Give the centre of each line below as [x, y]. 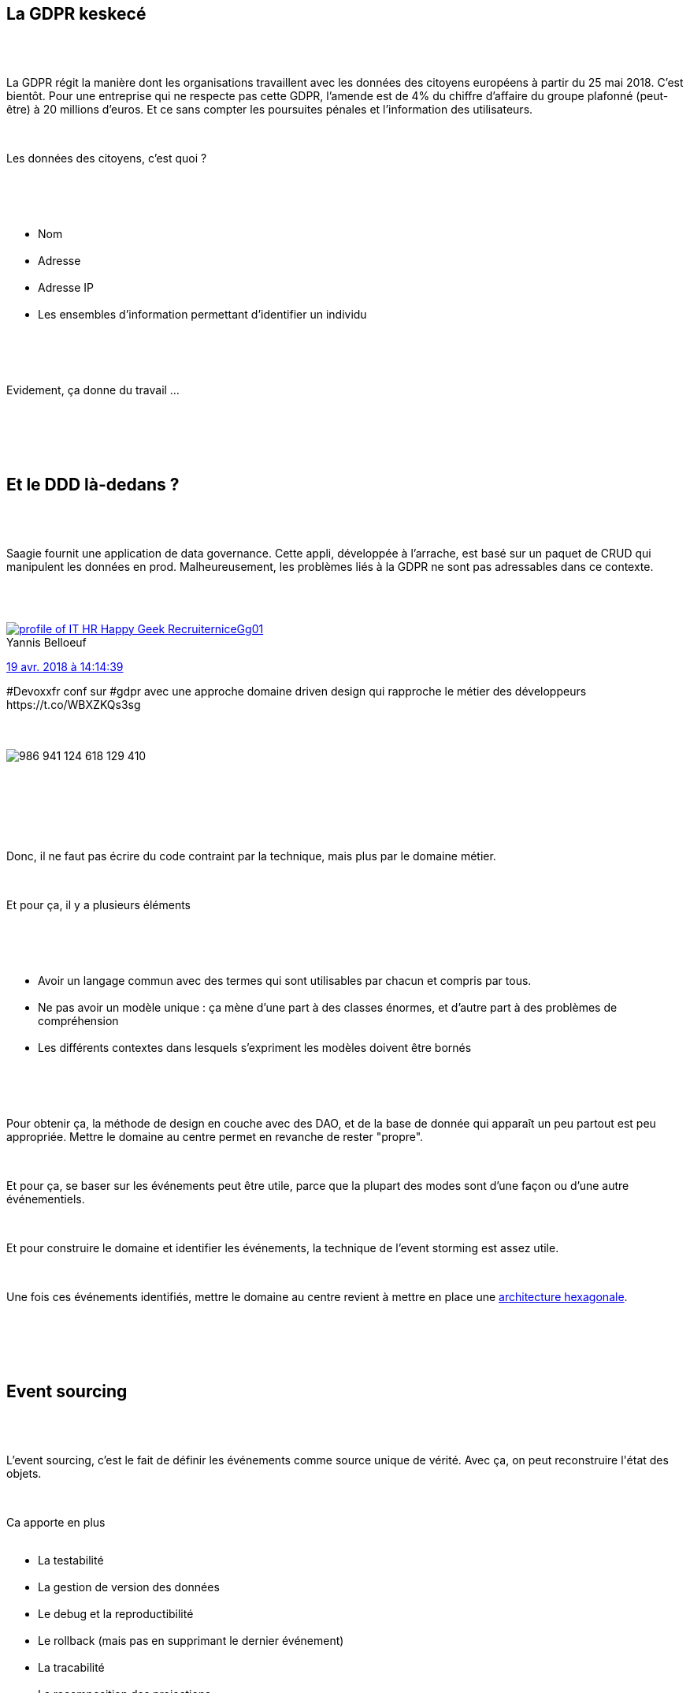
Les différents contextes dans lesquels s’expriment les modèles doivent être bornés [255, 1047]
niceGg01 [239, 628]
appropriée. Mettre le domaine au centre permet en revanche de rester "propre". [215, 1136]
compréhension [78, 1020]
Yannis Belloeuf [46, 642]
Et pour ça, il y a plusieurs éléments [98, 904]
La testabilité [71, 1560]
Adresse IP [66, 287]
